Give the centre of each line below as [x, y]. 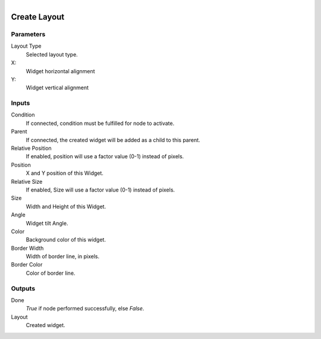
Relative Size [27, 181]
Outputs [23, 288]
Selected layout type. [52, 54]
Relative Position [31, 148]
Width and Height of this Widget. [66, 206]
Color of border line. [51, 273]
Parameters [28, 34]
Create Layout [38, 17]
